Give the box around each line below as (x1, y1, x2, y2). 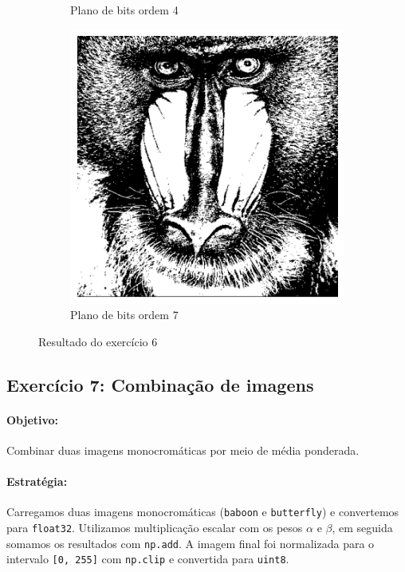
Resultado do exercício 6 (38, 333, 158, 349)
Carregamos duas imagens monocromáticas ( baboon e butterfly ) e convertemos (6, 503, 399, 520)
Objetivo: (6, 411, 59, 428)
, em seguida (332, 519, 393, 535)
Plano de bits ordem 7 (70, 306, 179, 323)
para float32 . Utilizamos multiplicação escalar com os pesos (6, 519, 303, 535)
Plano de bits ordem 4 (70, 2, 179, 18)
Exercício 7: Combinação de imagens (6, 372, 314, 396)
